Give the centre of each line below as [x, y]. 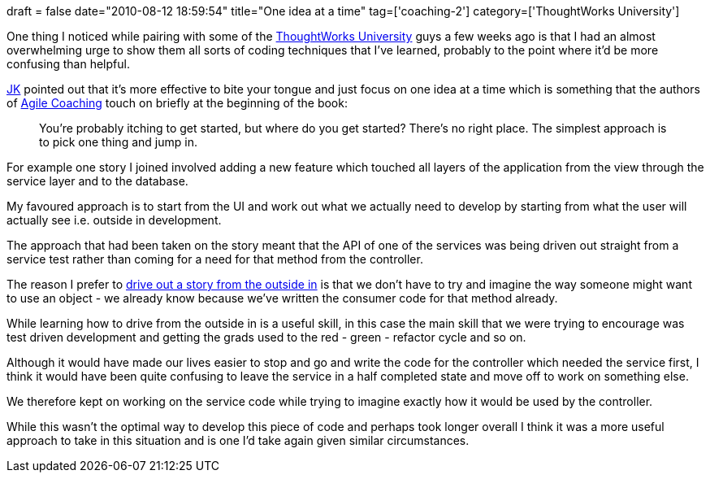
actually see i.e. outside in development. [114, 220]
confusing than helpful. [68, 64]
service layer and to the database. [97, 181]
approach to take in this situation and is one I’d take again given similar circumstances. [238, 440]
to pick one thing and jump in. [118, 142]
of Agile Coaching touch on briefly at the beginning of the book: [177, 103]
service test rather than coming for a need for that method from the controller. [215, 259]
